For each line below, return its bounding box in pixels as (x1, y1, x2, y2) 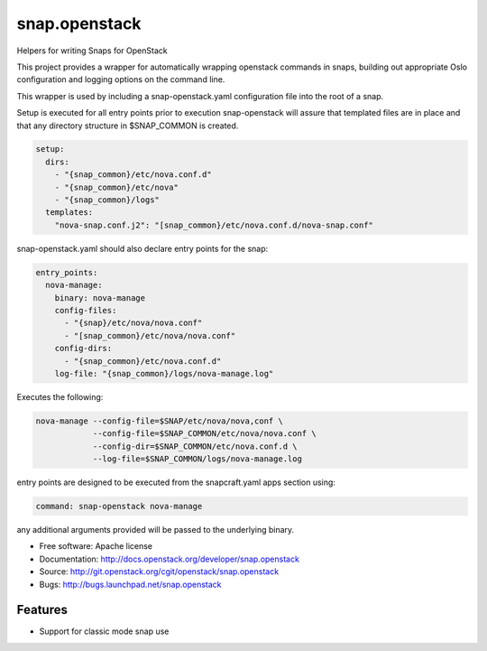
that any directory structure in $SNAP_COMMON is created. (16, 120, 239, 131)
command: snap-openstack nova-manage (35, 501, 203, 512)
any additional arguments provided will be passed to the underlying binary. (16, 525, 295, 535)
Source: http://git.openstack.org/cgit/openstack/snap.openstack (39, 566, 280, 577)
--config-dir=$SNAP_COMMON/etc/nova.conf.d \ (92, 441, 298, 451)
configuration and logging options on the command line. (16, 74, 225, 85)
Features (16, 602, 68, 618)
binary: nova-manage (54, 293, 146, 302)
